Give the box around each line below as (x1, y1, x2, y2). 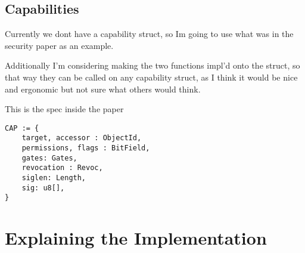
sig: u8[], (21, 183, 65, 192)
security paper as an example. (5, 39, 114, 51)
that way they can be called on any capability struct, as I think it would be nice (5, 70, 298, 83)
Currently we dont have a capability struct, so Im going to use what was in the (5, 27, 294, 40)
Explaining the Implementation (5, 226, 267, 250)
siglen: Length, (21, 174, 86, 183)
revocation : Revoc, (21, 163, 103, 172)
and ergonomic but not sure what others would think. (5, 82, 201, 95)
